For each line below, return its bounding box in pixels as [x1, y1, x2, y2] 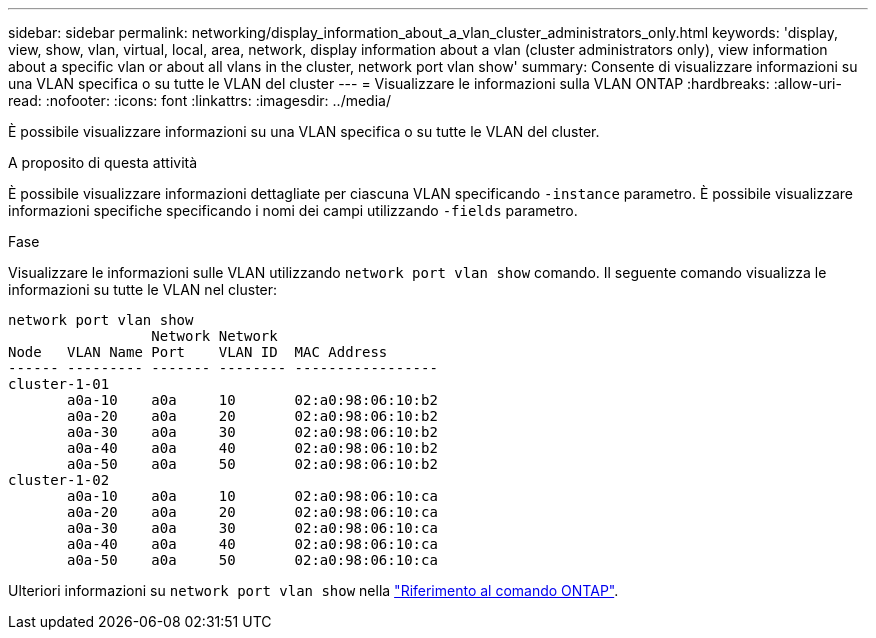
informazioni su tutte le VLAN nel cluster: [8, 281, 278, 298]
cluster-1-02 [8, 472, 110, 488]
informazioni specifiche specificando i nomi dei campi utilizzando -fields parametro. [8, 202, 578, 219]
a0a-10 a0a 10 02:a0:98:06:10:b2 [67, 392, 438, 408]
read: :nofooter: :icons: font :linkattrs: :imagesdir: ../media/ [8, 92, 391, 109]
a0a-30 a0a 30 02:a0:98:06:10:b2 [67, 424, 438, 440]
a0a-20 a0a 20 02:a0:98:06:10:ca [67, 504, 438, 520]
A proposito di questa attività [8, 154, 198, 171]
